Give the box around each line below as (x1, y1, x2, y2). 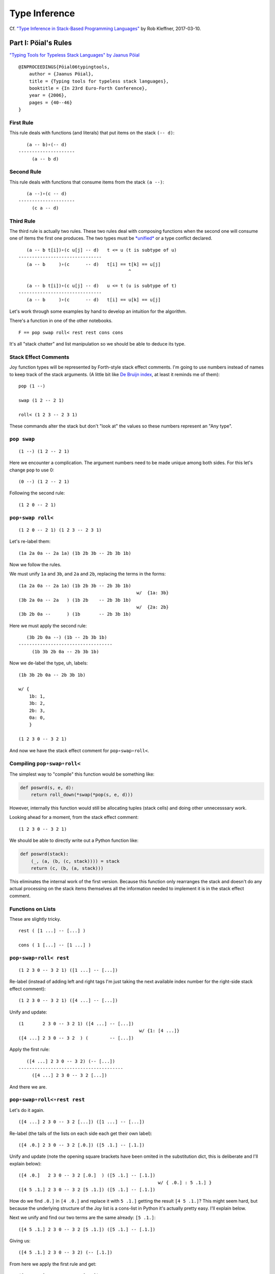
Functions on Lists (9, 905, 56, 912)
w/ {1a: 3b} (136, 590, 169, 596)
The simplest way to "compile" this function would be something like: (9, 771, 155, 777)
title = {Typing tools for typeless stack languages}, (29, 78, 169, 84)
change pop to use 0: (9, 467, 54, 473)
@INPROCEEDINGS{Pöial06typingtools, (18, 64, 110, 70)
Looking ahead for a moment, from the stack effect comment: (9, 814, 139, 820)
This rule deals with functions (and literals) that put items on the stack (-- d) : (9, 130, 175, 136)
